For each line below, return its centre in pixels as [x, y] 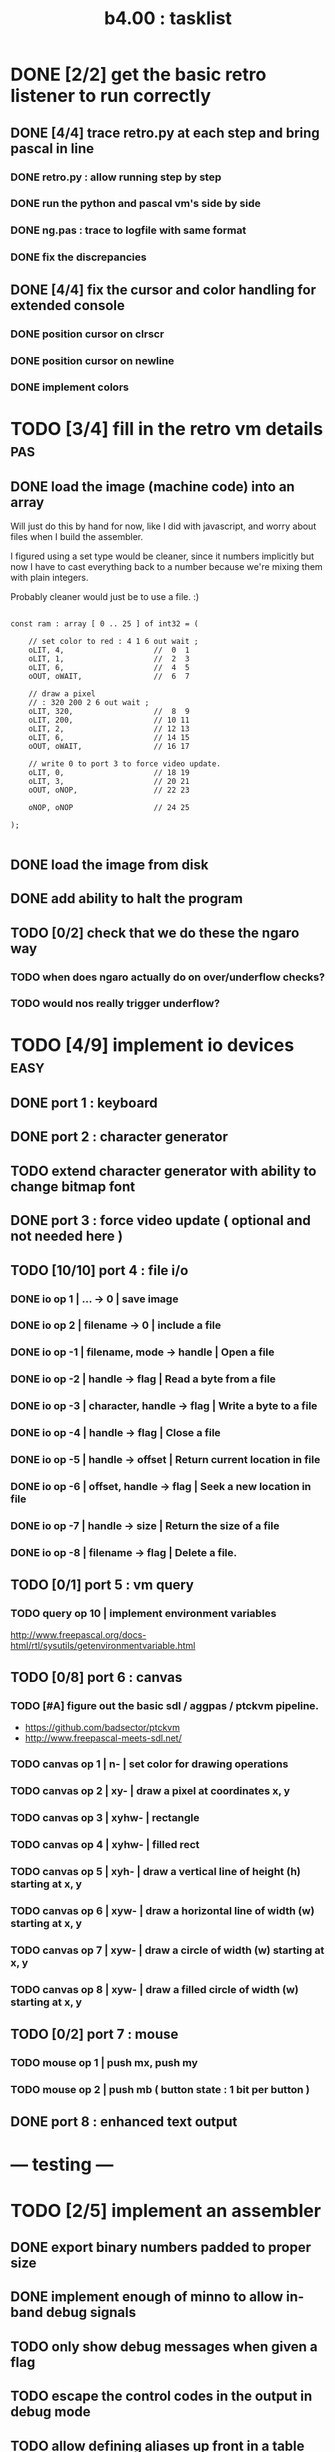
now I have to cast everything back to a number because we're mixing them [166, 567]
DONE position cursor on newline [92, 360]
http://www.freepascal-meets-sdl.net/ [103, 1738]
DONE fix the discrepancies [78, 257]
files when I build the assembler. [76, 537]
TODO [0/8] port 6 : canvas [96, 1677]
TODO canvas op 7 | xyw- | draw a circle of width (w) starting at [167, 1950]
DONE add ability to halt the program [126, 898]
